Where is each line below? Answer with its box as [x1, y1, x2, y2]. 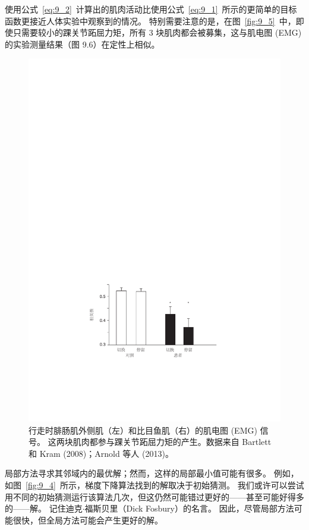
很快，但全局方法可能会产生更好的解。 [12, 513, 163, 526]
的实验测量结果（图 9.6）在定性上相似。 [5, 37, 160, 50]
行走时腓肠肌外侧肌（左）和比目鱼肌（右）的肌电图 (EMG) [29, 424, 257, 436]
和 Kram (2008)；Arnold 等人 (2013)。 [29, 447, 174, 459]
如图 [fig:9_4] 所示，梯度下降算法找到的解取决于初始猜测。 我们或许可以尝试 [5, 478, 304, 491]
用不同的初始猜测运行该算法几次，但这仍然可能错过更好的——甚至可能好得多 [5, 490, 304, 503]
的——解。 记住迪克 [5, 502, 83, 515]
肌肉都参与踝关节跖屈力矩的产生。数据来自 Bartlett [72, 435, 272, 448]
